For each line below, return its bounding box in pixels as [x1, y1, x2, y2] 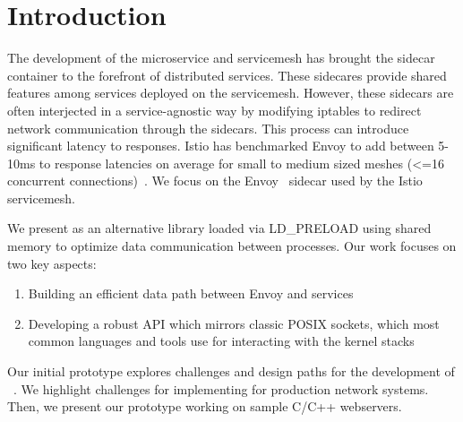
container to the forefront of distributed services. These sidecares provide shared [7, 65, 447, 84]
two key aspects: [7, 254, 97, 272]
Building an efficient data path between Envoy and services [28, 284, 354, 303]
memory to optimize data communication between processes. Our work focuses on [7, 237, 457, 255]
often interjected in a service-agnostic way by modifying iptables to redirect [7, 100, 422, 119]
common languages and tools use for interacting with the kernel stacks [28, 332, 415, 350]
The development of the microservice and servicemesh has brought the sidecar [7, 48, 435, 67]
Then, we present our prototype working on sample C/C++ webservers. [7, 397, 402, 416]
